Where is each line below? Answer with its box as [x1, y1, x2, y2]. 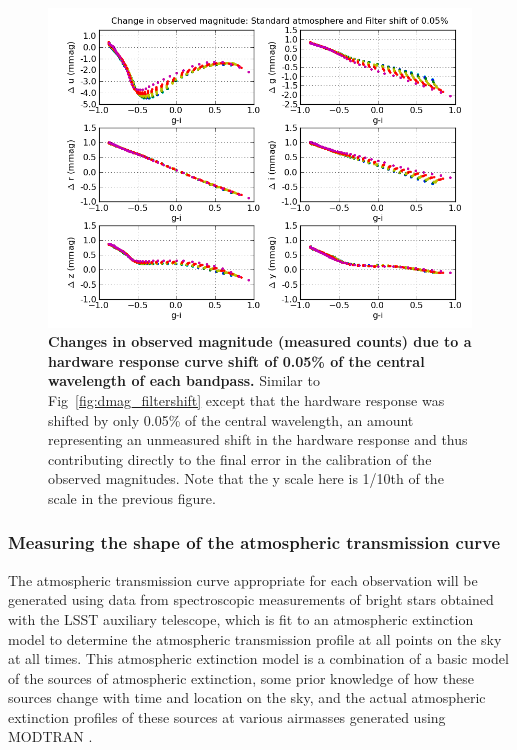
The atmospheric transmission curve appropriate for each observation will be [8, 569, 478, 590]
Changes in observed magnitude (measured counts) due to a [48, 331, 472, 352]
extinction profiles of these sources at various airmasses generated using [8, 706, 446, 727]
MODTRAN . [8, 726, 93, 747]
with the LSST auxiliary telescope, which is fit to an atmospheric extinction [8, 608, 474, 629]
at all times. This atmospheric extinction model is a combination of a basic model [8, 648, 509, 669]
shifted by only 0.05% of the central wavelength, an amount [48, 409, 414, 430]
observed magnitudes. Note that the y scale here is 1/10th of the [48, 468, 444, 489]
